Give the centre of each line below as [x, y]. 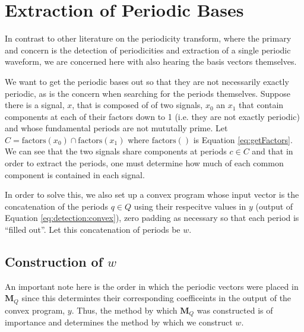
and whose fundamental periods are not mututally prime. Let [116, 128]
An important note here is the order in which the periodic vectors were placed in [152, 286]
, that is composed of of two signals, [137, 105]
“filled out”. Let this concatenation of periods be [93, 230]
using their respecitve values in [190, 206]
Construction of [54, 262]
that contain [261, 105]
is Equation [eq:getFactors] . [243, 139]
